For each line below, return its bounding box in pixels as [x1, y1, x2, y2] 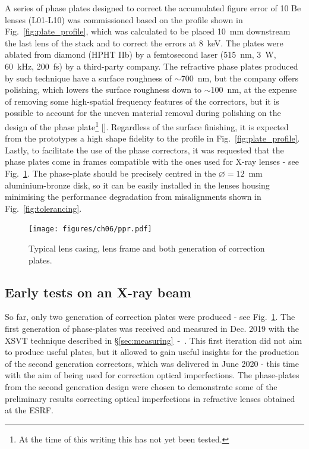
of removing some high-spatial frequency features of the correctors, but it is [5, 95, 279, 107]
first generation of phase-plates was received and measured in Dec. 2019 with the [5, 322, 299, 334]
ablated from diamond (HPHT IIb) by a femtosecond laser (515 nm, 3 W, [5, 48, 276, 61]
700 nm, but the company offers [181, 71, 298, 84]
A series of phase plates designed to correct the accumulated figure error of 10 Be [5, 2, 301, 14]
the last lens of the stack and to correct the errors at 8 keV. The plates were [5, 36, 283, 49]
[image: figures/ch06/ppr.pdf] [29, 225, 152, 234]
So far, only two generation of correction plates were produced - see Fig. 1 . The [5, 310, 295, 323]
